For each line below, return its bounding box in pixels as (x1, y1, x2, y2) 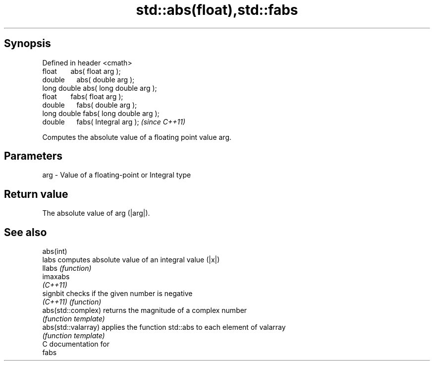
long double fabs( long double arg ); (42, 109, 160, 118)
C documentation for (42, 340, 110, 349)
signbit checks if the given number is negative (42, 289, 193, 298)
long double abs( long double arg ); (42, 83, 157, 92)
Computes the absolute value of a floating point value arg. (42, 132, 232, 141)
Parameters (4, 150, 62, 163)
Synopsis (4, 37, 51, 50)
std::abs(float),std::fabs (136, 1, 298, 18)
